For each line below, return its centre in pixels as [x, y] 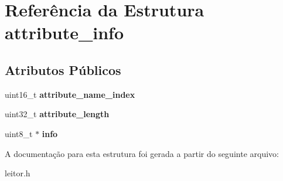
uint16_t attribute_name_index [70, 94]
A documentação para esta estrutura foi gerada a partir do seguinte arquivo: [142, 153]
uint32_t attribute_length [57, 114]
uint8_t [19, 133]
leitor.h [18, 173]
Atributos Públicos [63, 69]
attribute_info [64, 33]
